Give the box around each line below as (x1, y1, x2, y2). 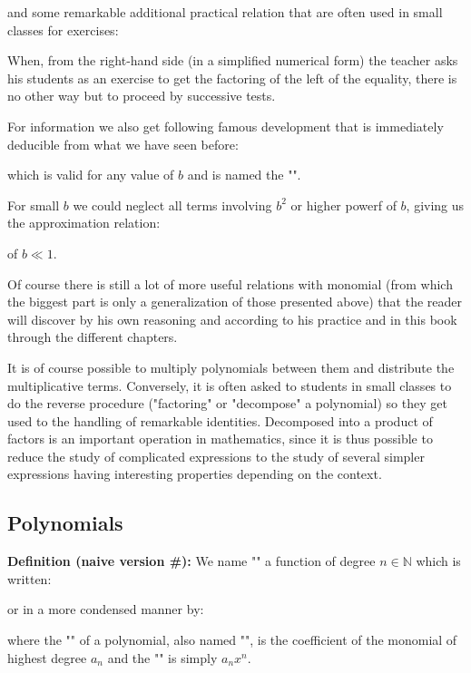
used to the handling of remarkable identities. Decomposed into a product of (7, 411, 433, 430)
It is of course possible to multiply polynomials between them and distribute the (7, 357, 455, 376)
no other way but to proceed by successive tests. (7, 86, 276, 105)
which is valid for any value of (7, 165, 174, 184)
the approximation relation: (7, 213, 161, 232)
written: (7, 569, 52, 588)
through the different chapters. (7, 327, 178, 346)
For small (7, 195, 60, 214)
